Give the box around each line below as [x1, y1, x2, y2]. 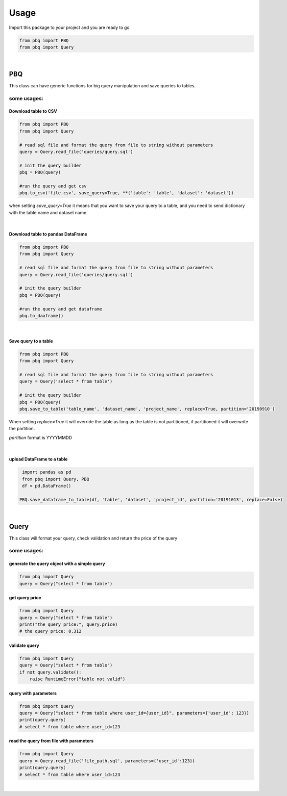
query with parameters [9, 690, 57, 696]
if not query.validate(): [19, 669, 82, 675]
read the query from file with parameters [9, 738, 94, 744]
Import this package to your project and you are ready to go [9, 25, 130, 30]
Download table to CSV [9, 108, 57, 114]
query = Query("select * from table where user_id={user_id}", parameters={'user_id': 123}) [19, 710, 249, 716]
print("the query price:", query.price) [19, 621, 118, 627]
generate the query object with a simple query [9, 561, 105, 566]
